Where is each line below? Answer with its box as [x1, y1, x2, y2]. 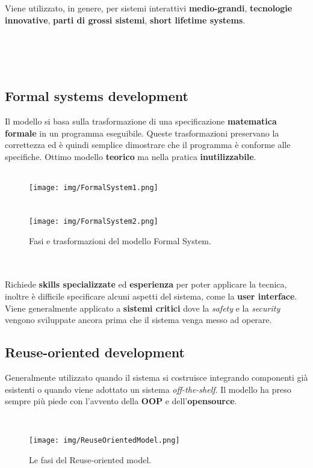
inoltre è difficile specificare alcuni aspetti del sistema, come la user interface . [5, 290, 297, 303]
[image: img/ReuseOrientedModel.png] [29, 436, 180, 445]
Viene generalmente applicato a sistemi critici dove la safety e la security [5, 301, 280, 314]
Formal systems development [5, 87, 188, 105]
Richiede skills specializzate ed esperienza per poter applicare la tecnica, [5, 278, 287, 291]
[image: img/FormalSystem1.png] [29, 183, 158, 192]
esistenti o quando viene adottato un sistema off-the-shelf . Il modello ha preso [5, 383, 291, 395]
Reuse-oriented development [5, 343, 185, 362]
